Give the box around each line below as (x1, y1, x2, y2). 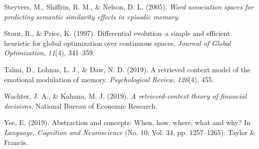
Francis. (4, 137, 28, 147)
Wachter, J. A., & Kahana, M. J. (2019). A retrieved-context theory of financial (4, 91, 247, 101)
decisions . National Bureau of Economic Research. (4, 100, 158, 111)
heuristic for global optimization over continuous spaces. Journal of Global (4, 37, 231, 48)
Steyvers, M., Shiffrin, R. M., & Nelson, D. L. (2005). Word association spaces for (4, 1, 254, 11)
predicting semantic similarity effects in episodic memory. (4, 11, 180, 21)
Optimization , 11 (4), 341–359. (4, 47, 95, 58)
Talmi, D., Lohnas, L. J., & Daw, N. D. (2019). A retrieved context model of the (4, 64, 251, 74)
